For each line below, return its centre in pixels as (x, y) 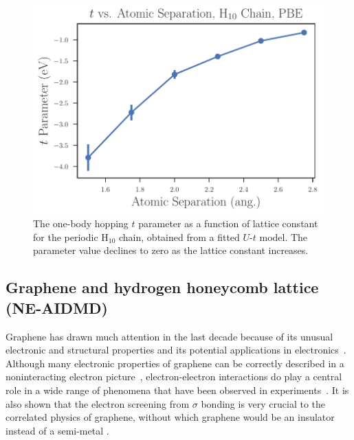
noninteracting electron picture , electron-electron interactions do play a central (174, 377)
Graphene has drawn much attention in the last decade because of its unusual (169, 336)
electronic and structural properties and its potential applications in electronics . (176, 350)
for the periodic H (71, 236)
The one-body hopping (81, 223)
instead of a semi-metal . (57, 430)
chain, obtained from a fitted (179, 236)
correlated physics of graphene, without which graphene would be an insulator (170, 417)
